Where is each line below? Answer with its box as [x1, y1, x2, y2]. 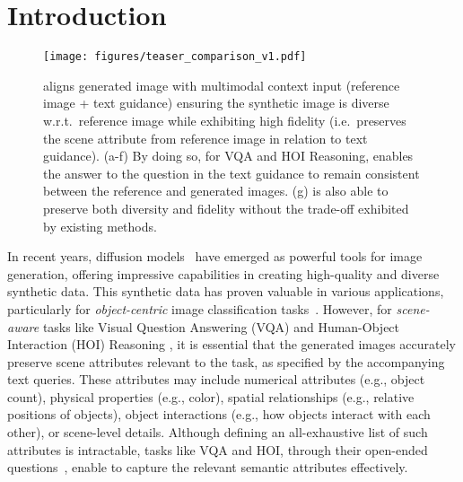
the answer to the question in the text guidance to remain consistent [43, 163, 420, 182]
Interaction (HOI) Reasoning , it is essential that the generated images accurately [7, 335, 456, 354]
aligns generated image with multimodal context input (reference [43, 75, 400, 94]
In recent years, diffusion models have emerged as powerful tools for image [7, 247, 423, 266]
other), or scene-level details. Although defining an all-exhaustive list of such [7, 423, 428, 442]
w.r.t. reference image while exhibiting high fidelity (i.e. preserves [43, 110, 406, 129]
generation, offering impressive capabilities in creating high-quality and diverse [7, 264, 440, 283]
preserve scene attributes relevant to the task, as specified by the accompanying [7, 352, 445, 371]
